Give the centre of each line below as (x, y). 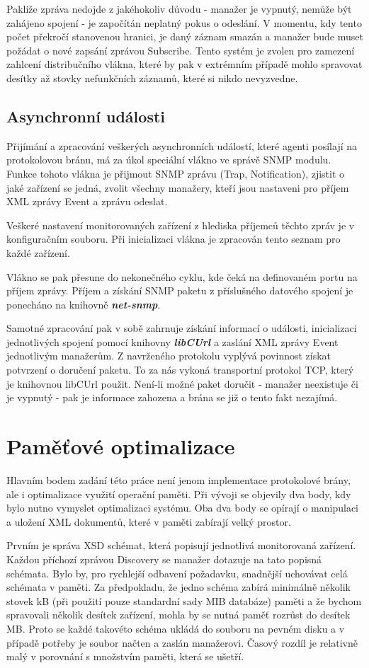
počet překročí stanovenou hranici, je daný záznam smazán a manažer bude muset (185, 36)
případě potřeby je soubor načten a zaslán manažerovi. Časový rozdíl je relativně (182, 642)
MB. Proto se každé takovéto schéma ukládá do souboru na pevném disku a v (176, 628)
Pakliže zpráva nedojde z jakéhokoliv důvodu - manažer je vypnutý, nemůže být (179, 8)
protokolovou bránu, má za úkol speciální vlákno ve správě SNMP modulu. (169, 160)
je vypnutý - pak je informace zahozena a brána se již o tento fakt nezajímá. (172, 397)
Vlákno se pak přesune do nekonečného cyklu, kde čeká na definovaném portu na (182, 276)
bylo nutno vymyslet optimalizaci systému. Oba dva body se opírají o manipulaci (182, 508)
